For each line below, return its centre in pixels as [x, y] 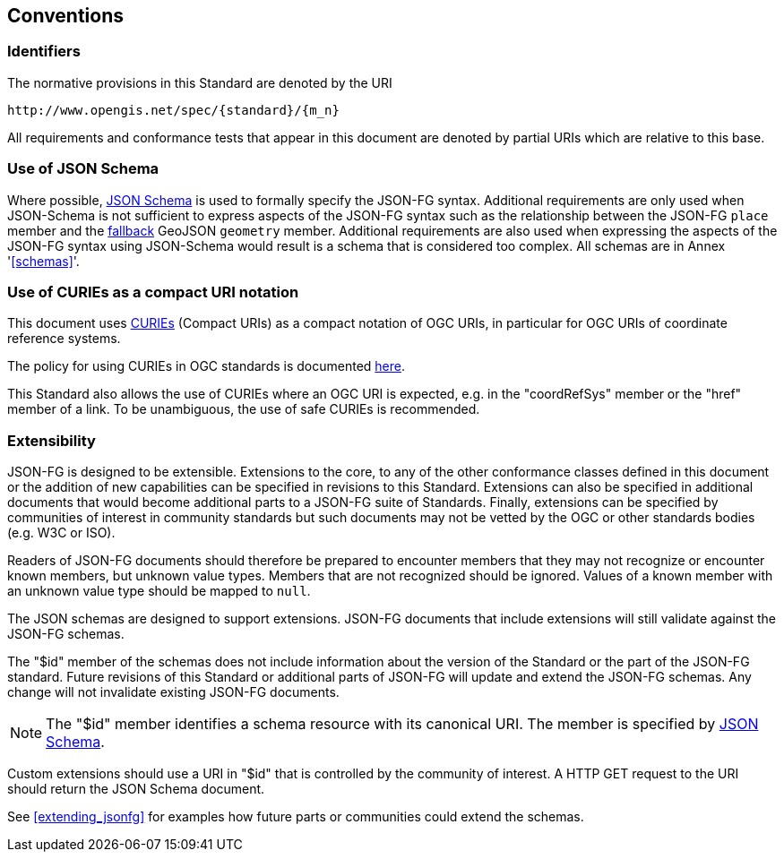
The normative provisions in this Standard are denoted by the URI [200, 82]
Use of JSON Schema [83, 169]
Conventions [66, 16]
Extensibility [52, 440]
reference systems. [64, 339]
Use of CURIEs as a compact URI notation [153, 292]
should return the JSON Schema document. [136, 789]
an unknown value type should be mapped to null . [159, 591]
